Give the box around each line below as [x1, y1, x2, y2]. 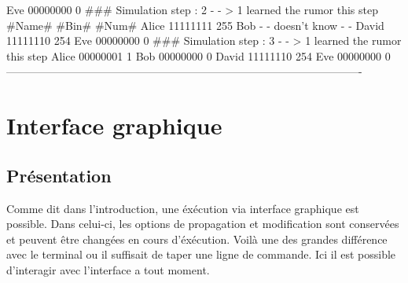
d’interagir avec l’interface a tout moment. [6, 261, 210, 277]
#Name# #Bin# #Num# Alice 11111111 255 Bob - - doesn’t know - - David [6, 17, 384, 33]
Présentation [6, 163, 112, 187]
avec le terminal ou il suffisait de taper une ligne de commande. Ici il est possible [6, 246, 396, 263]
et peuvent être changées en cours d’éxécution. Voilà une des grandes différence [6, 230, 388, 247]
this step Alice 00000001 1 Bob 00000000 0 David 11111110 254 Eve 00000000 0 [6, 47, 391, 64]
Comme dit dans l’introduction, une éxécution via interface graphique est [6, 200, 359, 216]
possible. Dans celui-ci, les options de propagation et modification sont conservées [6, 215, 399, 232]
